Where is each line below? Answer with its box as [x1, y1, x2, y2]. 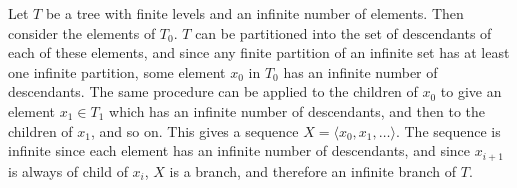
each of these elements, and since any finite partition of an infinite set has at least [8, 42, 510, 63]
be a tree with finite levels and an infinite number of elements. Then [45, 3, 464, 23]
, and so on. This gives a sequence [90, 120, 299, 141]
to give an [440, 81, 502, 102]
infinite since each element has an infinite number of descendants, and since [8, 140, 471, 161]
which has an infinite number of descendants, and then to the [109, 100, 485, 121]
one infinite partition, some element [8, 61, 226, 82]
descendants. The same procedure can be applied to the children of [8, 81, 418, 102]
